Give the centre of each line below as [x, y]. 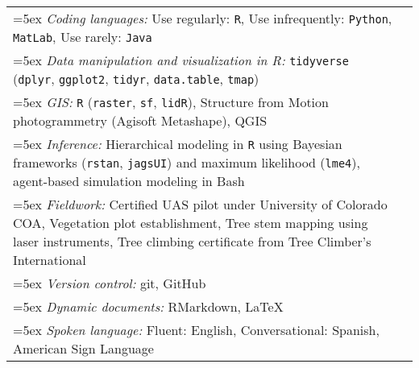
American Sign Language [83, 348]
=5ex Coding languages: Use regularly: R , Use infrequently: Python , [203, 18]
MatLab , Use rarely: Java [83, 37]
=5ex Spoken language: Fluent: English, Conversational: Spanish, [196, 330]
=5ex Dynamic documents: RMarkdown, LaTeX [148, 306]
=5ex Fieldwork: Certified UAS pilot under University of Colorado [200, 204]
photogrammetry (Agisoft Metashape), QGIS [140, 120]
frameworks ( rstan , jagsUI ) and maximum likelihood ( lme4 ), [187, 162]
